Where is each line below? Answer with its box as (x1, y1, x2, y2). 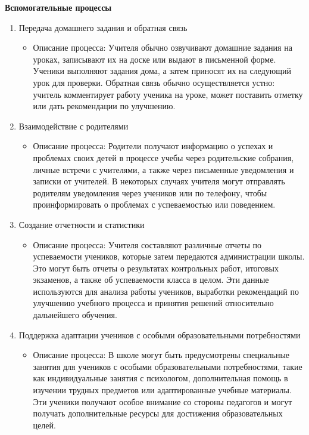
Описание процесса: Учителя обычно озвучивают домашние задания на (33, 41, 292, 54)
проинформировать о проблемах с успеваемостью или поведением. (33, 198, 276, 211)
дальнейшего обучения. (33, 308, 117, 321)
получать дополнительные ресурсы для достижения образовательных (33, 407, 283, 419)
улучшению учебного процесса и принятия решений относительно (33, 297, 274, 309)
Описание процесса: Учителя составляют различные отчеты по (33, 238, 262, 251)
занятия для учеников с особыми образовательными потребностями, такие (33, 360, 302, 372)
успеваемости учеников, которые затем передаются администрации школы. (33, 250, 305, 263)
